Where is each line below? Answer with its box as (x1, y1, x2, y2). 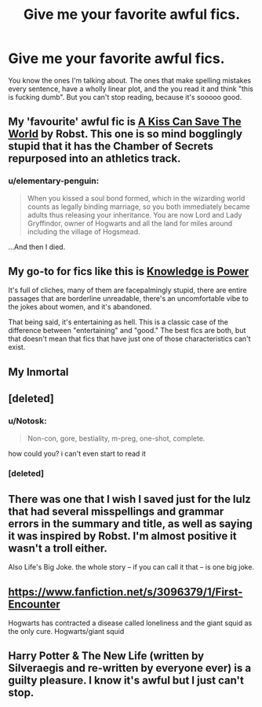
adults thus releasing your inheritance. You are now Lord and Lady (27, 210, 242, 219)
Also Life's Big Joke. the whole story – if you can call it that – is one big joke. (8, 562, 255, 572)
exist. (8, 343, 26, 352)
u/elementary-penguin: (8, 175, 100, 186)
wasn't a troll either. (8, 541, 108, 555)
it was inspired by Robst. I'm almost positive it (8, 529, 237, 543)
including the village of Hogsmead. (27, 226, 140, 236)
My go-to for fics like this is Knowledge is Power (8, 265, 249, 278)
